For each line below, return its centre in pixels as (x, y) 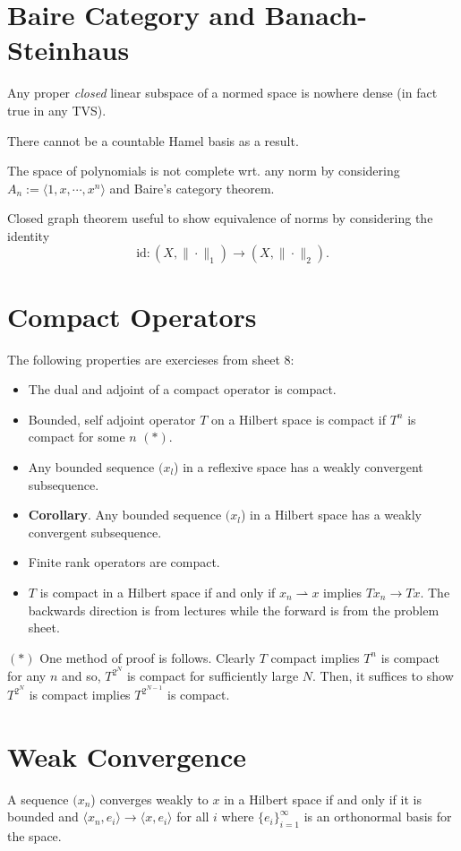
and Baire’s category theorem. (192, 188)
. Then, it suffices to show (383, 676)
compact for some (77, 437)
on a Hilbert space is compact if (298, 419)
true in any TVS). (57, 110)
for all (193, 817)
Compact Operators (132, 316)
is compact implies (80, 695)
